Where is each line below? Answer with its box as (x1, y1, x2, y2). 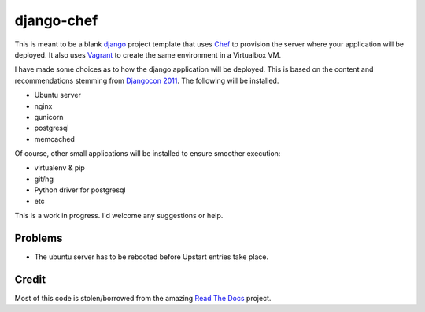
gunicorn (34, 112, 64, 121)
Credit (14, 273, 46, 286)
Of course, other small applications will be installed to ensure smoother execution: (14, 149, 281, 158)
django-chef (14, 12, 98, 29)
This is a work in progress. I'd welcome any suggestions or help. (14, 211, 224, 221)
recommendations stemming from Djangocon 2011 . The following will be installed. (14, 76, 279, 85)
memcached (34, 134, 75, 143)
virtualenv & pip (34, 163, 86, 173)
